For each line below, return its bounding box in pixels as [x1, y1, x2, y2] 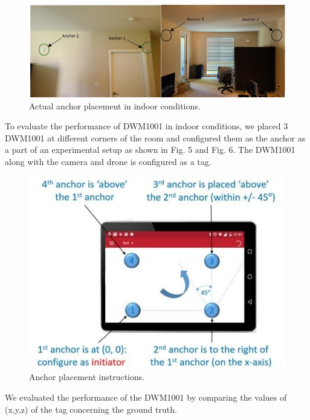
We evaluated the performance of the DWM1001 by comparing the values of [5, 390, 287, 403]
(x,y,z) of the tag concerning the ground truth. [5, 402, 177, 415]
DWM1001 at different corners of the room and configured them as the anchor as [5, 131, 306, 144]
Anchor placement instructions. [29, 370, 145, 383]
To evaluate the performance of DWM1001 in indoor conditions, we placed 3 [5, 120, 288, 132]
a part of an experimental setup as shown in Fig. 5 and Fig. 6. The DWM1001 [5, 143, 295, 156]
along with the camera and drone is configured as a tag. [5, 155, 212, 167]
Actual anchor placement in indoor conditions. [29, 99, 201, 112]
